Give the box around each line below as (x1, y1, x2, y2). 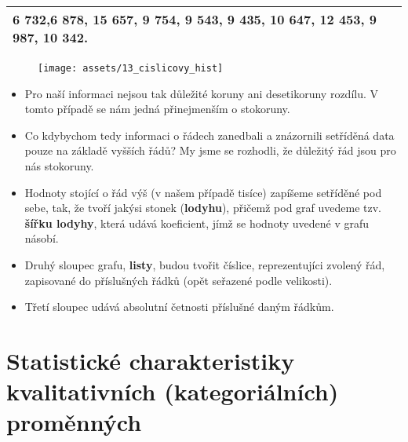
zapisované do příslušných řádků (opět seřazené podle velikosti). (24, 272, 333, 288)
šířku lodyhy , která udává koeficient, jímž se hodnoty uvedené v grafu (24, 214, 370, 231)
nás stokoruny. (24, 158, 94, 174)
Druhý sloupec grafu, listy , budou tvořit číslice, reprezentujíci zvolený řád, (24, 257, 385, 272)
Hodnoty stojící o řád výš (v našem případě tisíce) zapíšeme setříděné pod (24, 184, 382, 200)
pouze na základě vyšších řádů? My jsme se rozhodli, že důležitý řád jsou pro (24, 142, 396, 159)
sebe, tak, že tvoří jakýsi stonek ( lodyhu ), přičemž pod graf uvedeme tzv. (24, 199, 381, 216)
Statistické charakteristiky (6, 344, 295, 376)
